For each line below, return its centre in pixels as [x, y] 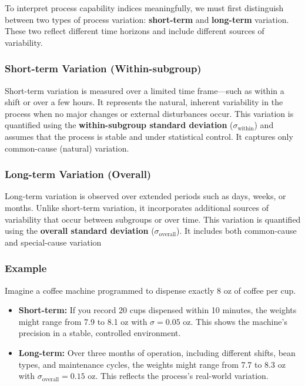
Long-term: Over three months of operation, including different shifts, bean [157, 352]
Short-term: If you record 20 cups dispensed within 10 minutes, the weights [157, 310]
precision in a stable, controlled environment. [100, 333]
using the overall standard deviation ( [80, 231]
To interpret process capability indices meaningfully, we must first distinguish [144, 8]
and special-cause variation [53, 242]
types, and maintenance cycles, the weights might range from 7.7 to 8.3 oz [152, 364]
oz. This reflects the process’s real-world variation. [178, 376]
